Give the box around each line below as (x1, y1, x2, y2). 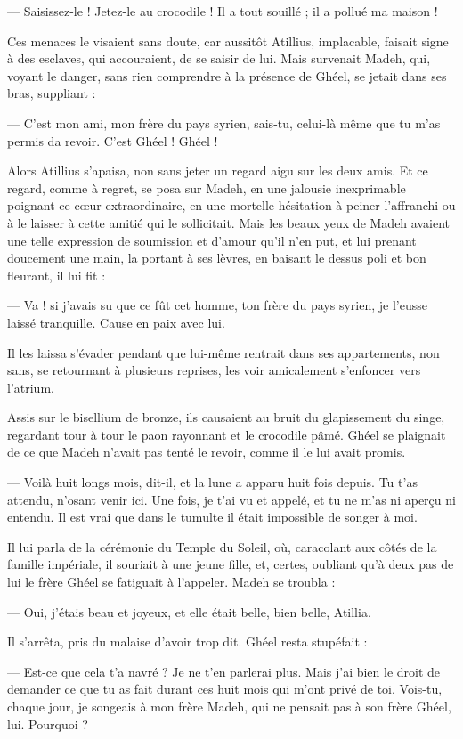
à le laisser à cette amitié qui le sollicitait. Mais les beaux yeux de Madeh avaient (7, 213, 450, 231)
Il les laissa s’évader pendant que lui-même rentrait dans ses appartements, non (7, 343, 440, 361)
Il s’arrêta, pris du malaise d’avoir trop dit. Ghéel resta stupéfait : (7, 632, 368, 651)
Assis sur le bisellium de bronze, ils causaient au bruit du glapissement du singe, (7, 408, 445, 426)
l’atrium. (7, 378, 54, 396)
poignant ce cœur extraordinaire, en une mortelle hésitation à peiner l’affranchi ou (7, 196, 456, 215)
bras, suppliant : (7, 84, 96, 102)
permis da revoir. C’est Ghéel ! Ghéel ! (7, 131, 218, 150)
